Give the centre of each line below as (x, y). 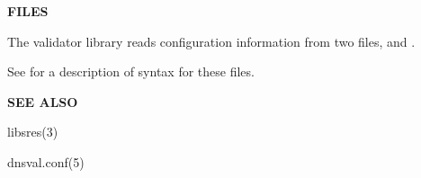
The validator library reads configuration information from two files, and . (211, 41)
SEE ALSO (43, 101)
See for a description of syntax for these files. (131, 71)
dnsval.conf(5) (46, 161)
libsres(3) (33, 132)
